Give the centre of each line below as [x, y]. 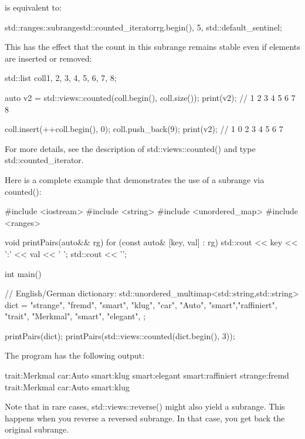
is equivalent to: [33, 7]
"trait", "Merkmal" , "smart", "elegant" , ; [75, 316]
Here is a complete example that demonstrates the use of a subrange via [135, 179]
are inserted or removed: [48, 58]
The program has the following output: [75, 355]
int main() [23, 273]
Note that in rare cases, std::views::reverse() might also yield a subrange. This [145, 406]
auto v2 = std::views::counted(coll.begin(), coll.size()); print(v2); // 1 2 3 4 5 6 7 [150, 97]
